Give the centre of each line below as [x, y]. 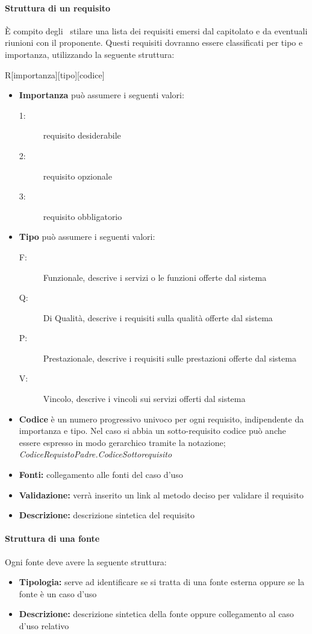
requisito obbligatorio [83, 216]
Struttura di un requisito [58, 8]
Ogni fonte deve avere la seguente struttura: [86, 561]
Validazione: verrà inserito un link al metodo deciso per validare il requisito [161, 494]
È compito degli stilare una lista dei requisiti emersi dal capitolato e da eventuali [156, 30]
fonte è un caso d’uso [58, 593]
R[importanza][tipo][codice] [55, 74]
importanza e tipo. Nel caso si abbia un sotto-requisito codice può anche [152, 431]
